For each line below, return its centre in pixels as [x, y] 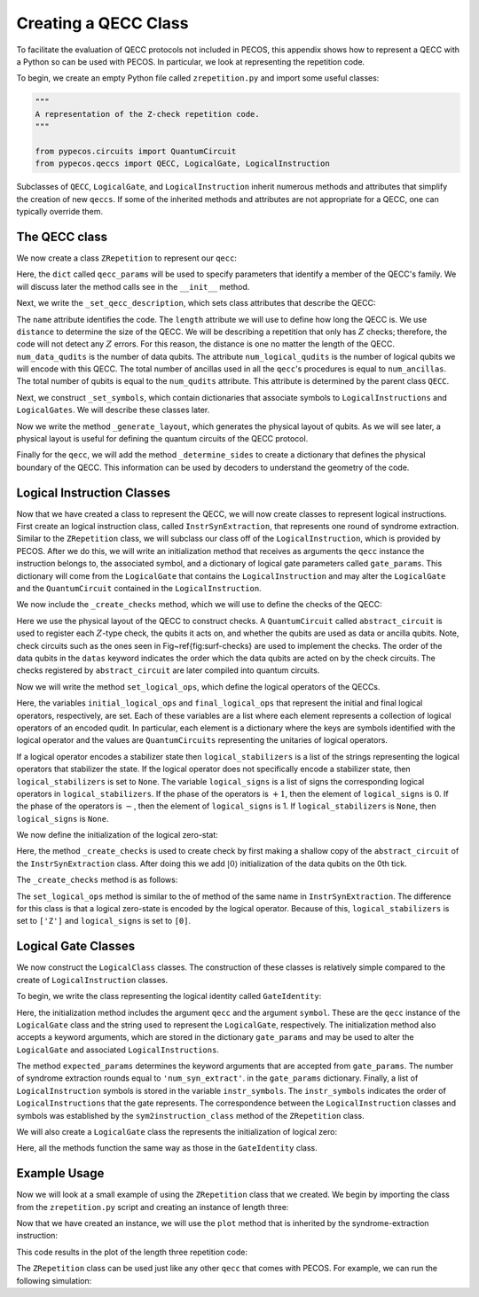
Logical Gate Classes [76, 946]
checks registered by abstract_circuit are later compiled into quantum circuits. [168, 670]
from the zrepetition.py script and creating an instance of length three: [153, 1207]
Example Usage [60, 1173]
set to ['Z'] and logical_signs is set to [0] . [104, 921]
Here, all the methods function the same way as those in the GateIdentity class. [167, 1148]
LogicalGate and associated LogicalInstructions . [118, 1050]
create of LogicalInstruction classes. [92, 980]
